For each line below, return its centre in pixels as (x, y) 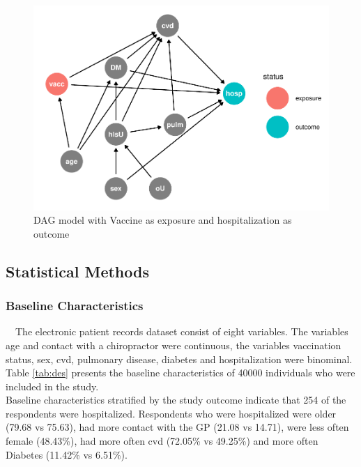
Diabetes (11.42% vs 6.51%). (67, 454)
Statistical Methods (77, 271)
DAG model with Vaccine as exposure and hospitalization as (163, 220)
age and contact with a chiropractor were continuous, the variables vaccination (174, 345)
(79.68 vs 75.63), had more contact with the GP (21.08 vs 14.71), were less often (177, 427)
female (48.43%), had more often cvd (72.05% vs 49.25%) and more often (162, 441)
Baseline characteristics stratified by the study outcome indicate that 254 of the (176, 400)
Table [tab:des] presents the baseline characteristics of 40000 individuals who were (180, 373)
